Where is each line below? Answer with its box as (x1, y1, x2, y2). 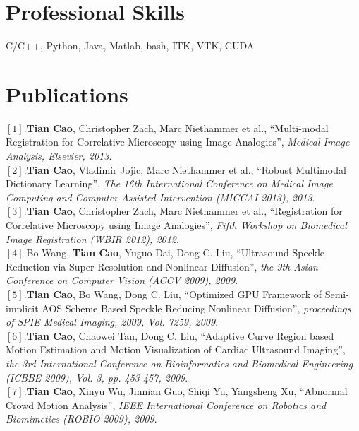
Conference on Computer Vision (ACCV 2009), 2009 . (6, 273, 238, 288)
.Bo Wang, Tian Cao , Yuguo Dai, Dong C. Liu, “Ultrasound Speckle (23, 245, 325, 260)
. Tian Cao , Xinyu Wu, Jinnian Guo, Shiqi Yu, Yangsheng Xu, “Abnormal (23, 384, 348, 398)
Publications (6, 79, 128, 108)
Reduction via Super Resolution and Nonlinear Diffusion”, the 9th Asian (6, 259, 318, 273)
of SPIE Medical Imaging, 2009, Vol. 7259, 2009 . (6, 314, 219, 329)
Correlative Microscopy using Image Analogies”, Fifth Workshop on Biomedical (6, 218, 347, 232)
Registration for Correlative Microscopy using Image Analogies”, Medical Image (6, 134, 350, 149)
